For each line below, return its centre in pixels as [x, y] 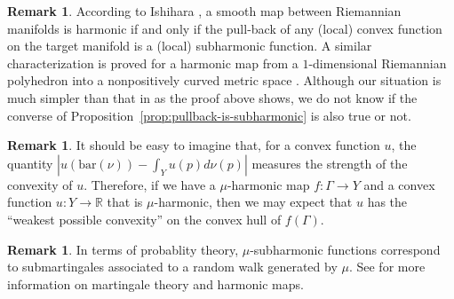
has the [387, 202]
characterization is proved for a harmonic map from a [153, 63]
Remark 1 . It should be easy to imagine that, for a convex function [194, 145]
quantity [30, 163]
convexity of [40, 184]
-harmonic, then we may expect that [253, 202]
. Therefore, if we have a [150, 184]
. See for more [387, 267]
